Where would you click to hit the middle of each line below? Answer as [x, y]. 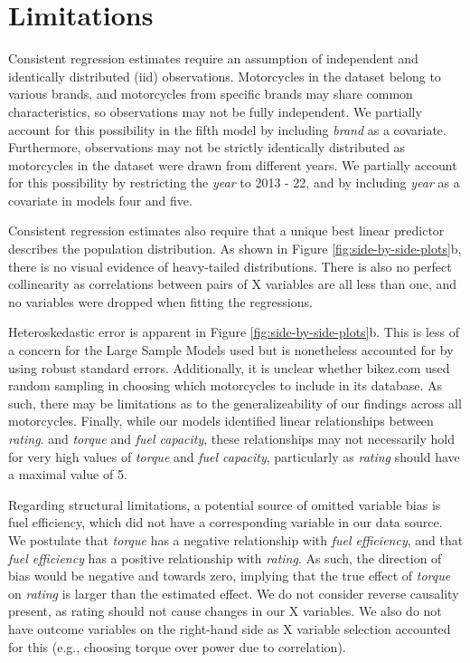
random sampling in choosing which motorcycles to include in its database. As [226, 385]
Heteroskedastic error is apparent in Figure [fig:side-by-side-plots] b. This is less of [234, 332]
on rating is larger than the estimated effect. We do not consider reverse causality [234, 593]
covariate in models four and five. [100, 200]
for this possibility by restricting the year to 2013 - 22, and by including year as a [234, 183]
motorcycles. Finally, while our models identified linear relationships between [221, 421]
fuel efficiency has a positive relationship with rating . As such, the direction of [225, 557]
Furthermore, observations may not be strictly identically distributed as [207, 147]
